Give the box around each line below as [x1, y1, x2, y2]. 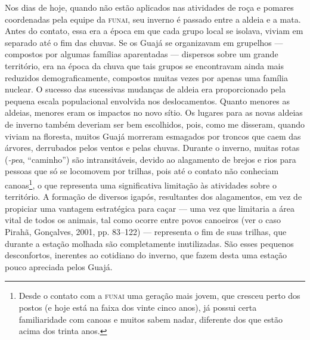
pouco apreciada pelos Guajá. [5, 260, 113, 273]
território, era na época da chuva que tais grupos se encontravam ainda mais [5, 59, 284, 72]
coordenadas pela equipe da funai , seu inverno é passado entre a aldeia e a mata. [5, 13, 301, 25]
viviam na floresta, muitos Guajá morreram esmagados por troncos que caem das [5, 129, 301, 142]
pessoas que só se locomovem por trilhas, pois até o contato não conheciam [5, 165, 279, 177]
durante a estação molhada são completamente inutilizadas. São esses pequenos [5, 237, 294, 249]
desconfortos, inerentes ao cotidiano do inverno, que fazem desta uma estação [5, 249, 287, 261]
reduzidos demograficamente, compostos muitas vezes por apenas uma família [5, 71, 288, 84]
